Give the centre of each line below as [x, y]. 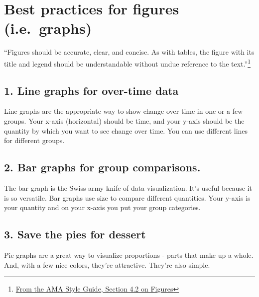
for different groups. [34, 140]
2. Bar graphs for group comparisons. [102, 167]
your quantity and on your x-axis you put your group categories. [102, 207]
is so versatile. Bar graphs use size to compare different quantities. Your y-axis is [127, 197]
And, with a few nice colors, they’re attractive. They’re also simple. [107, 264]
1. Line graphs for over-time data [91, 90]
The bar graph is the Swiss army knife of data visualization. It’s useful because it [128, 187]
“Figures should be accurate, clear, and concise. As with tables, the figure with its [129, 52]
